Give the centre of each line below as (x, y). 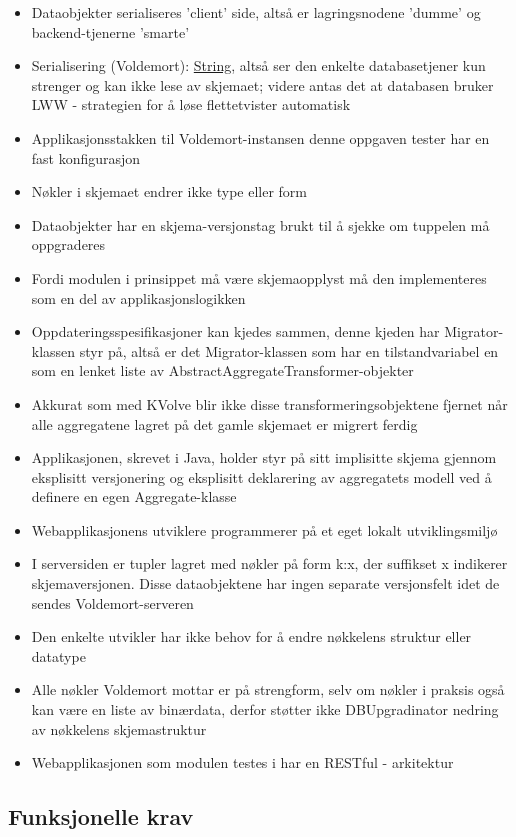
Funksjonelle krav (101, 816)
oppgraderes (68, 244)
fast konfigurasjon (86, 157)
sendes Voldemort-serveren (112, 602)
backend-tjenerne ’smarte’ (110, 31)
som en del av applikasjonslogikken (138, 297)
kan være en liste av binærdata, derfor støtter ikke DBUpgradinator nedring (265, 709)
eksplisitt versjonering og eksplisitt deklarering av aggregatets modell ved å (261, 476)
